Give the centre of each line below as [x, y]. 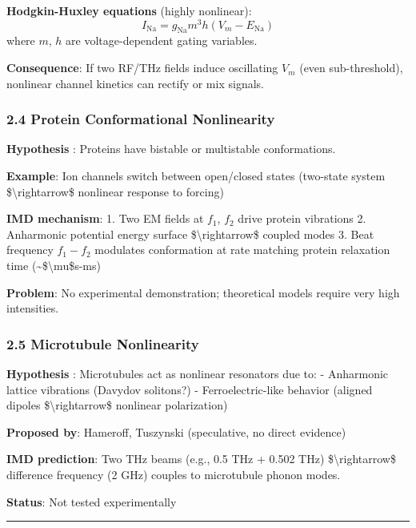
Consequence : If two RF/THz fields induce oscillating [142, 68]
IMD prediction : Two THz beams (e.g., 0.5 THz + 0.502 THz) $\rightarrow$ [201, 459]
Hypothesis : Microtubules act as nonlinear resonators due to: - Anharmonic [198, 374]
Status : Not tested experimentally [92, 501]
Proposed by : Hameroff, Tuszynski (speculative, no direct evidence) [176, 431]
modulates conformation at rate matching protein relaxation [242, 250]
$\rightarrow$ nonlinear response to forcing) [115, 191]
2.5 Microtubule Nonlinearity [103, 343]
